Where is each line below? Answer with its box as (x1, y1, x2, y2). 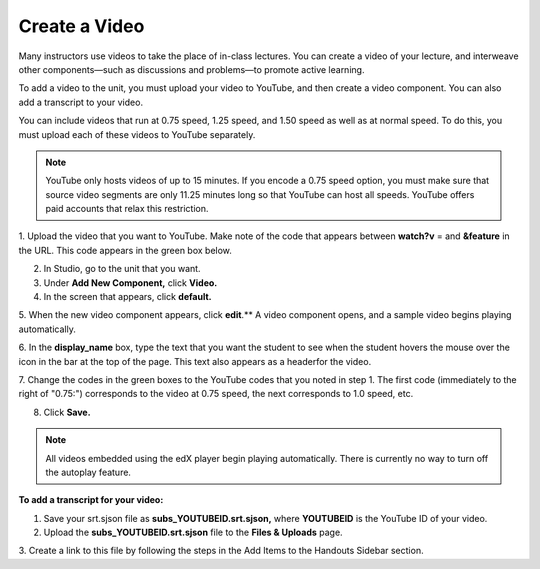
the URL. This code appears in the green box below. (18, 244, 232, 256)
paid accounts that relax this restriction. (45, 203, 209, 215)
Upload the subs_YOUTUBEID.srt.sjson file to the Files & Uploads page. (43, 526, 344, 539)
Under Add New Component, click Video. (43, 276, 218, 289)
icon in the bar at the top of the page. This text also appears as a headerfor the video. (18, 355, 372, 367)
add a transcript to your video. (18, 96, 144, 108)
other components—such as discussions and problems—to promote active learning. (18, 63, 365, 75)
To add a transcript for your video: (18, 494, 164, 506)
